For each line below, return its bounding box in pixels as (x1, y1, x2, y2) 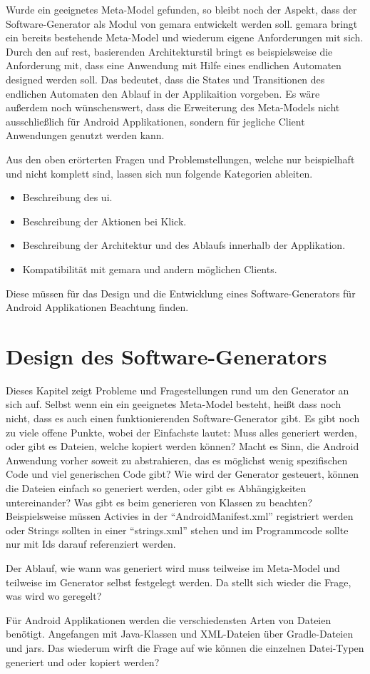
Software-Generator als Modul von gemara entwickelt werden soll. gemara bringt (6, 16, 358, 31)
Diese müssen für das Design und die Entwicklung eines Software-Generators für (6, 285, 356, 300)
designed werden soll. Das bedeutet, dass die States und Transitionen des (6, 71, 325, 86)
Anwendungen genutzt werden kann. (6, 128, 165, 143)
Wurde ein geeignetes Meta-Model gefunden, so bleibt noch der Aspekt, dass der (6, 2, 357, 16)
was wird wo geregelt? (6, 588, 102, 603)
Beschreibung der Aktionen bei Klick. (22, 213, 187, 228)
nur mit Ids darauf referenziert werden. (6, 536, 176, 551)
